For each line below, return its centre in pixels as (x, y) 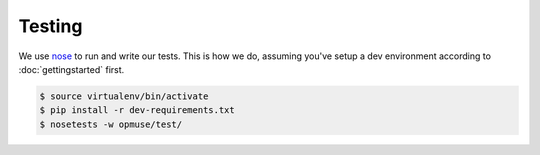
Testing (50, 26)
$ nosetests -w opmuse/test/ (111, 124)
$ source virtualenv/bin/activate (124, 96)
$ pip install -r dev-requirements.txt (137, 110)
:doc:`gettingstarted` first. (71, 69)
